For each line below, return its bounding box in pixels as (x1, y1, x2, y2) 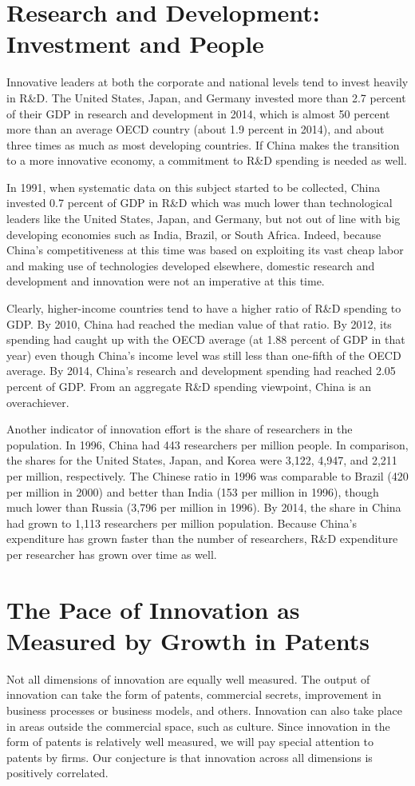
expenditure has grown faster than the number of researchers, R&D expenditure (6, 530, 398, 547)
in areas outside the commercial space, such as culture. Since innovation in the (6, 717, 390, 734)
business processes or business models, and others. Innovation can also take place (6, 702, 403, 719)
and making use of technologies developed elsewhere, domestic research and (6, 257, 375, 273)
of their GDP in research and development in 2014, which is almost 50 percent (6, 105, 390, 122)
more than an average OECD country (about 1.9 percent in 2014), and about (6, 121, 385, 138)
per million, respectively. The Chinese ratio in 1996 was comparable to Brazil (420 (6, 467, 409, 484)
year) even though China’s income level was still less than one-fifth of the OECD (6, 346, 401, 363)
